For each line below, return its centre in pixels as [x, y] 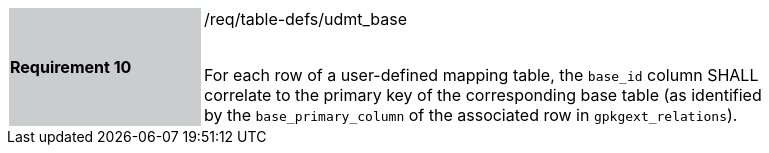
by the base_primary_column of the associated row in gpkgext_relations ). [471, 115]
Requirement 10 [71, 67]
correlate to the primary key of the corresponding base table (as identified [483, 95]
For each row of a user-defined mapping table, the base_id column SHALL [481, 75]
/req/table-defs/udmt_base [306, 19]
